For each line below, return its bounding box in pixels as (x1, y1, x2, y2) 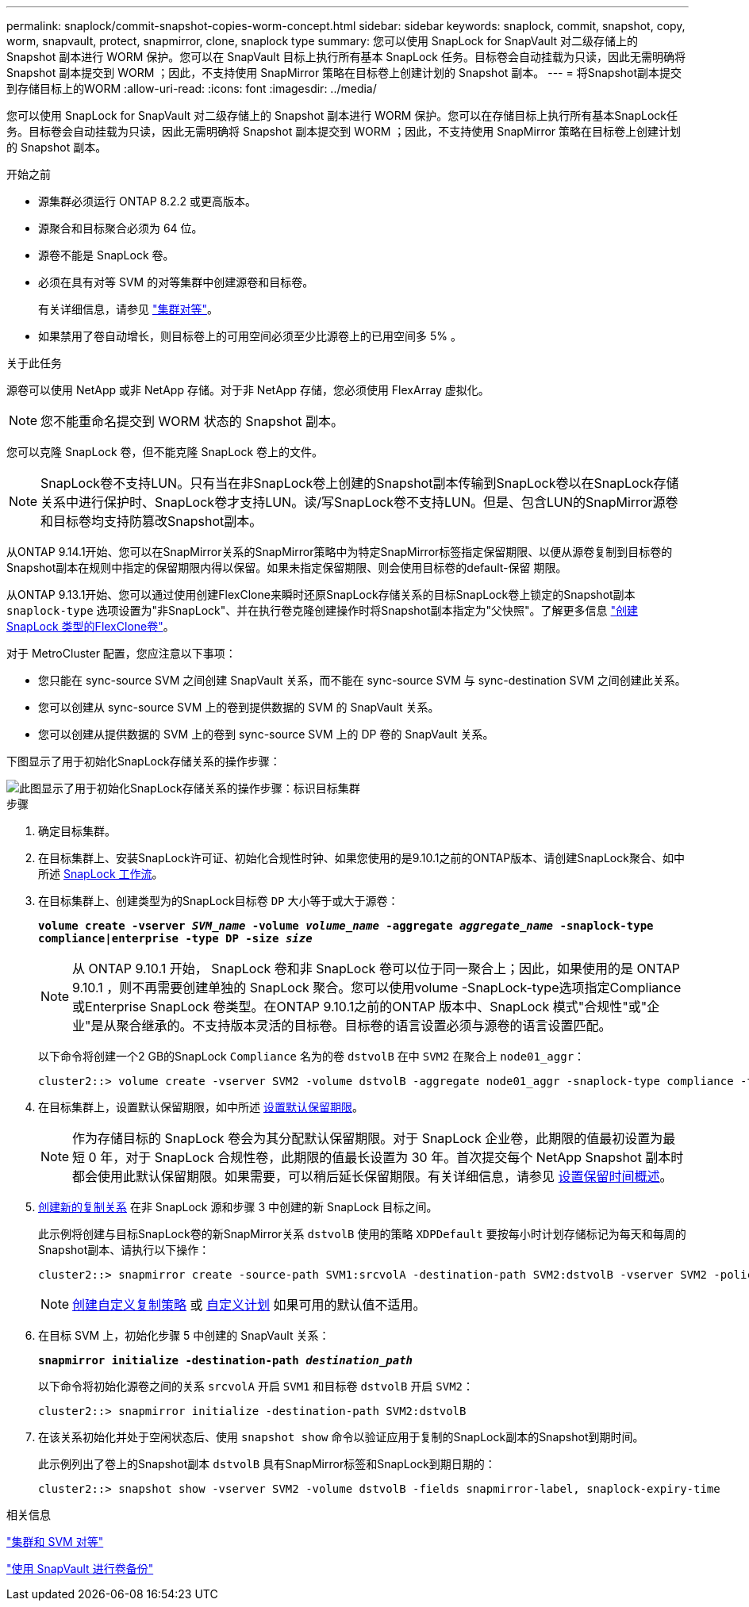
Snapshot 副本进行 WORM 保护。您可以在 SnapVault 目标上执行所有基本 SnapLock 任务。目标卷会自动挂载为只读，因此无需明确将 (6, 50, 686, 63)
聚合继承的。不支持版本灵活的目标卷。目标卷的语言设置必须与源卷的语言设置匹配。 (116, 1018, 612, 1034)
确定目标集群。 (38, 824, 116, 838)
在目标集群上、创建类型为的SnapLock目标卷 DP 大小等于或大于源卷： (38, 894, 399, 907)
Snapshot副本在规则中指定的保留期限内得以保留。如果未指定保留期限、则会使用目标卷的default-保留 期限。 (6, 561, 567, 574)
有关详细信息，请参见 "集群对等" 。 (38, 302, 218, 316)
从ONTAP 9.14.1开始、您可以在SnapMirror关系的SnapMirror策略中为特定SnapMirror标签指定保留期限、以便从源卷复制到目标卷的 (6, 545, 673, 558)
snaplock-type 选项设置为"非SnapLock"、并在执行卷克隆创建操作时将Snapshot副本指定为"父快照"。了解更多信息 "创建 (6, 604, 639, 617)
